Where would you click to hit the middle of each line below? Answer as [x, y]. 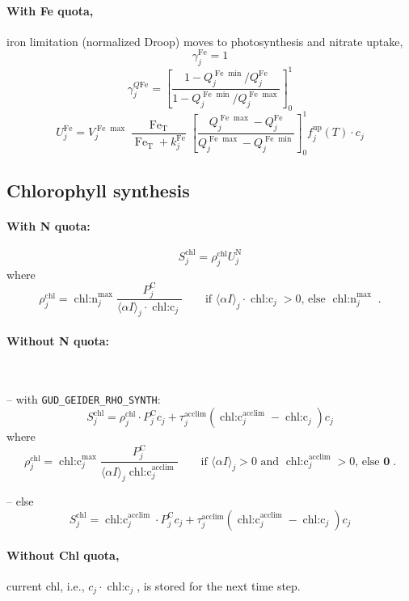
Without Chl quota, [63, 554]
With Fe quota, [50, 10]
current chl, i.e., [46, 585]
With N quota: [48, 226]
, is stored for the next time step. [219, 585]
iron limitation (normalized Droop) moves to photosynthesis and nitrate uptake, [205, 41]
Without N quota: [58, 340]
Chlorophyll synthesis [98, 190]
